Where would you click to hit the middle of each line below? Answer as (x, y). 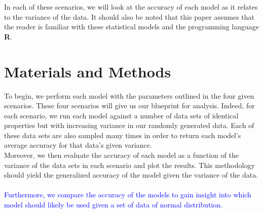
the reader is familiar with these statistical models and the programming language (132, 27)
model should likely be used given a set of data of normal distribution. (113, 205)
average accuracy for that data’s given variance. (78, 145)
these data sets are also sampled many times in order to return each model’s (123, 135)
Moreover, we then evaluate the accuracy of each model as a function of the (121, 155)
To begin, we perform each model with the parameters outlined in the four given (129, 95)
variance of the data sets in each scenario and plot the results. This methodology (129, 165)
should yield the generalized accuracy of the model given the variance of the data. (131, 175)
